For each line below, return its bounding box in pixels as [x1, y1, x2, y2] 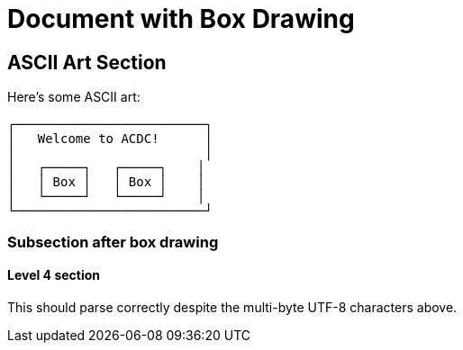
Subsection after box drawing [7, 232, 219, 251]
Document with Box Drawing [7, 4, 355, 34]
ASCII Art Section [7, 50, 167, 74]
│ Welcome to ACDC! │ [7, 131, 213, 147]
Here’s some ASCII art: [7, 89, 141, 105]
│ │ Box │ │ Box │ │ [7, 175, 205, 190]
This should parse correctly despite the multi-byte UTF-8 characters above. [7, 299, 458, 315]
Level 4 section [7, 267, 101, 283]
